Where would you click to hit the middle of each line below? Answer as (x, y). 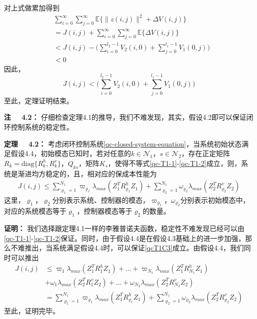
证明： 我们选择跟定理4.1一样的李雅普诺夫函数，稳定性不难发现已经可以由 (124, 228)
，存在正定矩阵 (206, 153)
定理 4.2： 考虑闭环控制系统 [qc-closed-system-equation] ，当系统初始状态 (123, 143)
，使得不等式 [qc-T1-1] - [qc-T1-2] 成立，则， (174, 163)
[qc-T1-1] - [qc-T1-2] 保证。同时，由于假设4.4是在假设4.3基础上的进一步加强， (125, 238)
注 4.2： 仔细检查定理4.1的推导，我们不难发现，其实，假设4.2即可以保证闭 (129, 117)
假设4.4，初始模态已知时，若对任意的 (71, 153)
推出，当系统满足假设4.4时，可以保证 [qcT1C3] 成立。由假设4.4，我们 (134, 248)
